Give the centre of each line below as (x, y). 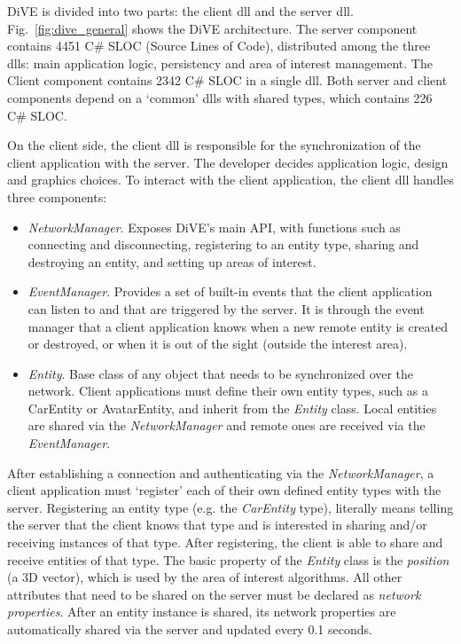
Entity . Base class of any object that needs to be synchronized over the (221, 373)
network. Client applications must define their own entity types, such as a (228, 391)
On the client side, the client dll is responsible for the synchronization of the (214, 145)
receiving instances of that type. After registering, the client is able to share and (225, 542)
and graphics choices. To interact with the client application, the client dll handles (230, 180)
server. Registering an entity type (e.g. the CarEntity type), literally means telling (230, 507)
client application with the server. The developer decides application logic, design (228, 162)
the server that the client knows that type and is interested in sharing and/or (217, 525)
